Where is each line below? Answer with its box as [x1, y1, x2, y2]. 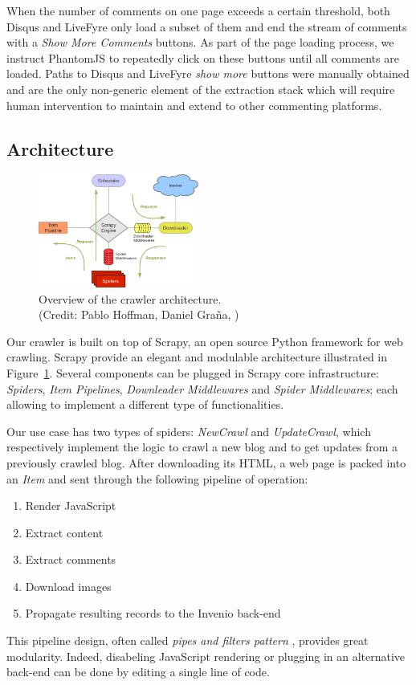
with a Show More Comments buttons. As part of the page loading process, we [6, 34, 394, 51]
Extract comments [25, 551, 116, 568]
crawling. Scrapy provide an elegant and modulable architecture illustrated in [6, 349, 388, 365]
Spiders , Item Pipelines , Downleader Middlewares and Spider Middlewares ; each [6, 380, 398, 397]
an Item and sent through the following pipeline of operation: [6, 470, 308, 487]
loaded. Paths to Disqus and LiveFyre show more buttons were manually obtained [6, 65, 410, 82]
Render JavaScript [25, 497, 116, 514]
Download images [25, 577, 112, 594]
